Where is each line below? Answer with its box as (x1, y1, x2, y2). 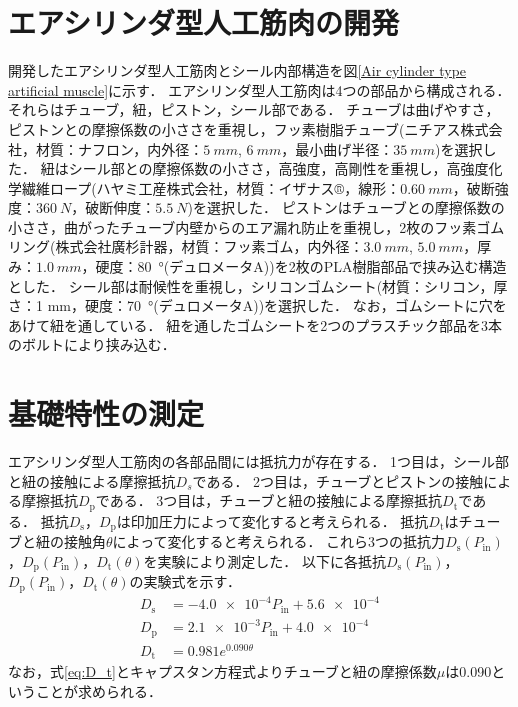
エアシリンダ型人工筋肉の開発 (8, 2, 399, 43)
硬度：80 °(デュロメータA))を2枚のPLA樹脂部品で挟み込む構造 (95, 256, 507, 277)
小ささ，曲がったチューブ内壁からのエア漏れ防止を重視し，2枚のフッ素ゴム (8, 216, 505, 237)
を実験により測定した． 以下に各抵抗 (143, 550, 386, 571)
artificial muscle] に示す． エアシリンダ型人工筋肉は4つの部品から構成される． (8, 79, 511, 100)
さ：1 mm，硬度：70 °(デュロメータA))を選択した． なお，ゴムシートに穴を (8, 295, 507, 316)
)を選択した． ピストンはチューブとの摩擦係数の (187, 197, 505, 218)
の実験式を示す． (129, 571, 241, 592)
